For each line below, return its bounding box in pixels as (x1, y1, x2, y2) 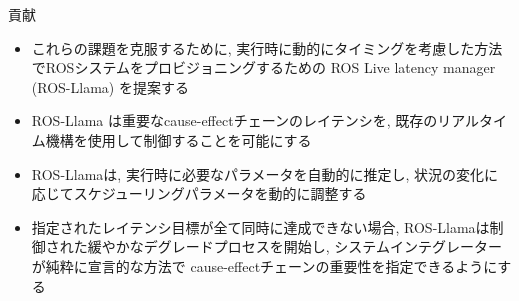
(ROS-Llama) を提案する (31, 76, 189, 97)
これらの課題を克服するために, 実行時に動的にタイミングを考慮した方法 (31, 37, 503, 58)
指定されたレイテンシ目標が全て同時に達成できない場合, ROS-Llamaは (31, 216, 490, 237)
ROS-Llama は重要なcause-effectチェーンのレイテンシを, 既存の (31, 110, 438, 131)
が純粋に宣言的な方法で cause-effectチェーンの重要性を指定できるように (31, 255, 498, 276)
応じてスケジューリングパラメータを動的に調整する (31, 183, 367, 204)
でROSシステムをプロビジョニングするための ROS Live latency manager (31, 57, 496, 78)
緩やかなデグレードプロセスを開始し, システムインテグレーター (87, 236, 502, 257)
